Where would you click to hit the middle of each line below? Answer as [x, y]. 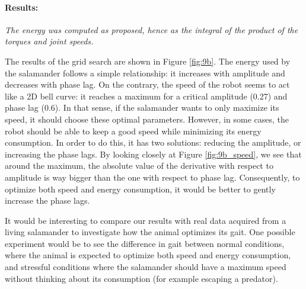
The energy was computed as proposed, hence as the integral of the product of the [152, 29]
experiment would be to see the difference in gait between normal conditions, [145, 243]
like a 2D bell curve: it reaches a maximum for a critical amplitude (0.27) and [146, 96]
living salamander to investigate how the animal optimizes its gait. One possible [150, 232]
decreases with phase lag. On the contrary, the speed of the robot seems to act [147, 84]
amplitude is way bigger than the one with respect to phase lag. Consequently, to [152, 177]
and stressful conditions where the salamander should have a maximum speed [146, 267]
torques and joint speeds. [49, 41]
